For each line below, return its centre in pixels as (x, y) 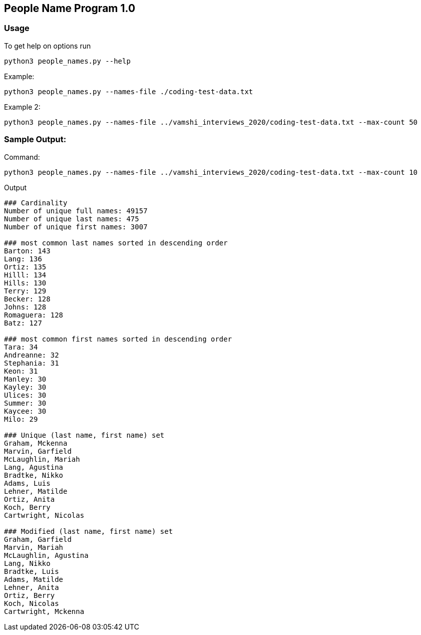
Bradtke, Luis (32, 571)
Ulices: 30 (25, 395)
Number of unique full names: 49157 (76, 211)
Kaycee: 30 (25, 411)
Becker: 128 (27, 299)
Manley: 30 (25, 379)
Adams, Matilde (34, 579)
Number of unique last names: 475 (72, 219)
